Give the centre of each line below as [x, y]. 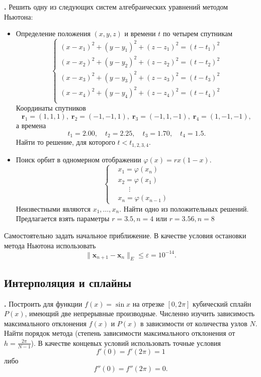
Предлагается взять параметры [63, 218]
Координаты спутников [51, 108]
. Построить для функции [43, 303]
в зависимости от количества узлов [194, 323]
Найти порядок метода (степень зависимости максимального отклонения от [120, 333]
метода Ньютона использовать [50, 245]
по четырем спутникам [198, 33]
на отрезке [148, 303]
